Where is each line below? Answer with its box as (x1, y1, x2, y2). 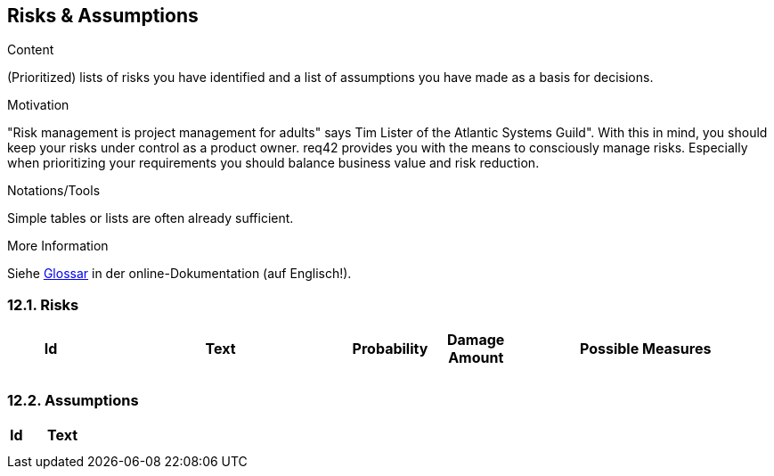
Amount (448, 349, 504, 367)
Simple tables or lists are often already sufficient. (7, 210, 294, 226)
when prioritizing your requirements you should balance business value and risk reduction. (7, 155, 540, 171)
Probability (352, 340, 428, 358)
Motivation (7, 97, 69, 113)
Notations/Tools (7, 183, 101, 199)
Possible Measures (579, 340, 712, 358)
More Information (7, 238, 109, 254)
